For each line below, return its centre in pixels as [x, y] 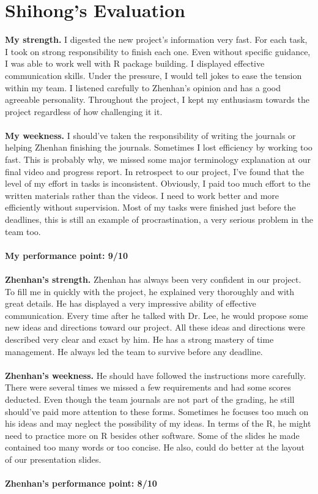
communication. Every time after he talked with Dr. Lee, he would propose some [157, 315]
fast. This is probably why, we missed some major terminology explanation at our [158, 159]
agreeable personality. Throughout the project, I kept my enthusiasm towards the [157, 99]
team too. [23, 231]
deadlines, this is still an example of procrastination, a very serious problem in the [159, 219]
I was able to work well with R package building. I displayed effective [135, 63]
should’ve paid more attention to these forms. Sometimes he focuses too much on [157, 411]
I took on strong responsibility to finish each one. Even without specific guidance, [158, 51]
